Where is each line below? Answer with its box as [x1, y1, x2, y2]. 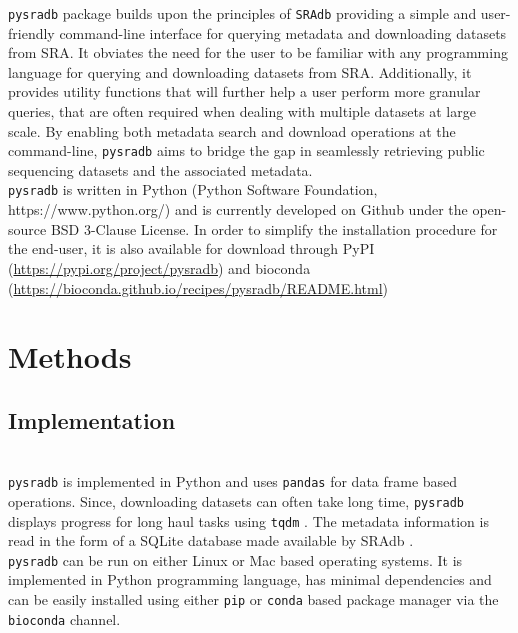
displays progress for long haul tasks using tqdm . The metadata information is [8, 510, 489, 531]
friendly [8, 22, 55, 43]
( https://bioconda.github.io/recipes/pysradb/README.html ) [8, 277, 388, 298]
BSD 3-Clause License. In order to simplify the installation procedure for [50, 218, 498, 239]
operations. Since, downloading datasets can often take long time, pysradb [8, 490, 465, 511]
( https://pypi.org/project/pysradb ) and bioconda [8, 257, 311, 278]
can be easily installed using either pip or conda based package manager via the [8, 589, 499, 610]
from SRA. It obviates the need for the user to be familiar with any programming [8, 42, 508, 63]
